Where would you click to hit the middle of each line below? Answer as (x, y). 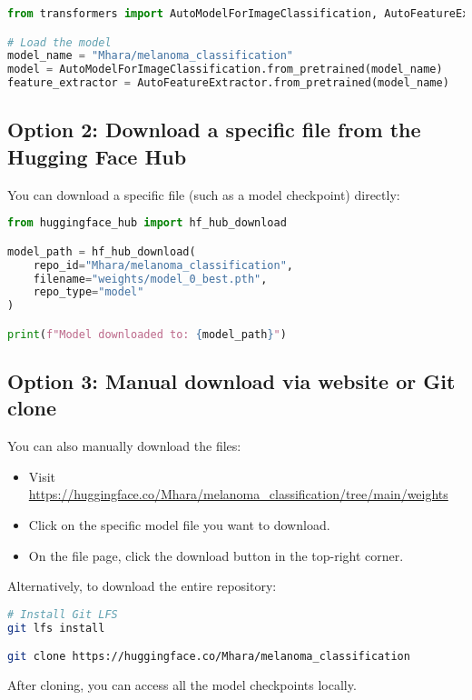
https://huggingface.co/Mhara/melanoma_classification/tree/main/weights (238, 494)
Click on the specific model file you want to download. (179, 525)
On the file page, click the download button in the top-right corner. (216, 555)
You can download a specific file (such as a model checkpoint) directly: (204, 194)
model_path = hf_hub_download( (102, 251)
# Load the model (59, 42)
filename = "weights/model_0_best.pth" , (150, 279)
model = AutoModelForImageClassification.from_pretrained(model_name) (225, 70)
